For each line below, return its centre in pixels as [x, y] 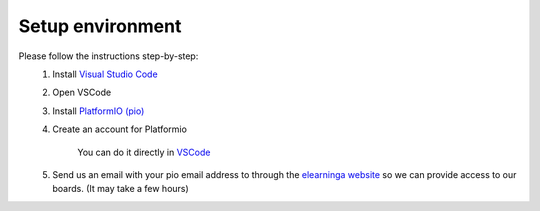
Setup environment [100, 26]
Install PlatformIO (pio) [98, 111]
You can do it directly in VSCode [144, 152]
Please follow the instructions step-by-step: [108, 56]
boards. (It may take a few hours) [120, 189]
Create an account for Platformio [119, 129]
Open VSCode [82, 92]
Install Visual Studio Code [105, 74]
